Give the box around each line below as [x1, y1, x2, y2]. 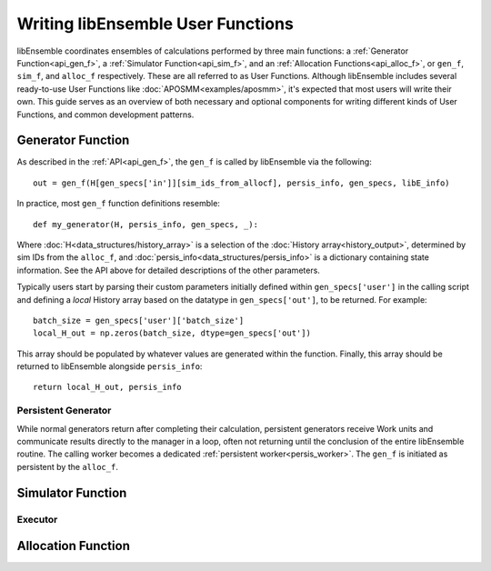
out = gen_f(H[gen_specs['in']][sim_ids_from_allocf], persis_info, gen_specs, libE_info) [33, 177, 450, 188]
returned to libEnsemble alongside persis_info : [16, 361, 203, 372]
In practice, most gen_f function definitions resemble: [16, 198, 220, 209]
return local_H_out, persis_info [33, 382, 182, 393]
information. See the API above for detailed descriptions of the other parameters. [16, 265, 320, 275]
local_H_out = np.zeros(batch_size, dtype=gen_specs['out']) [33, 328, 311, 338]
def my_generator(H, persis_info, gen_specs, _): [33, 219, 259, 229]
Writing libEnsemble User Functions [16, 14, 295, 34]
